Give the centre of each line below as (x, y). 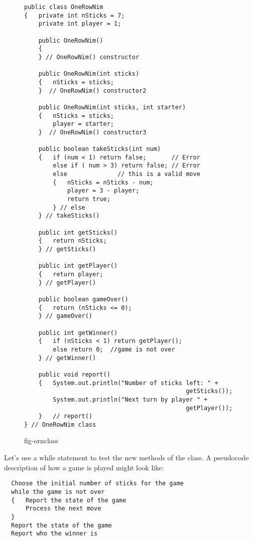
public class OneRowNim (64, 7)
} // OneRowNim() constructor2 (92, 91)
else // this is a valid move (126, 174)
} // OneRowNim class (60, 424)
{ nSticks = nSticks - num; (103, 182)
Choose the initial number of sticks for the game (97, 484)
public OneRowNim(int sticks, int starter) (112, 107)
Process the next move (63, 509)
